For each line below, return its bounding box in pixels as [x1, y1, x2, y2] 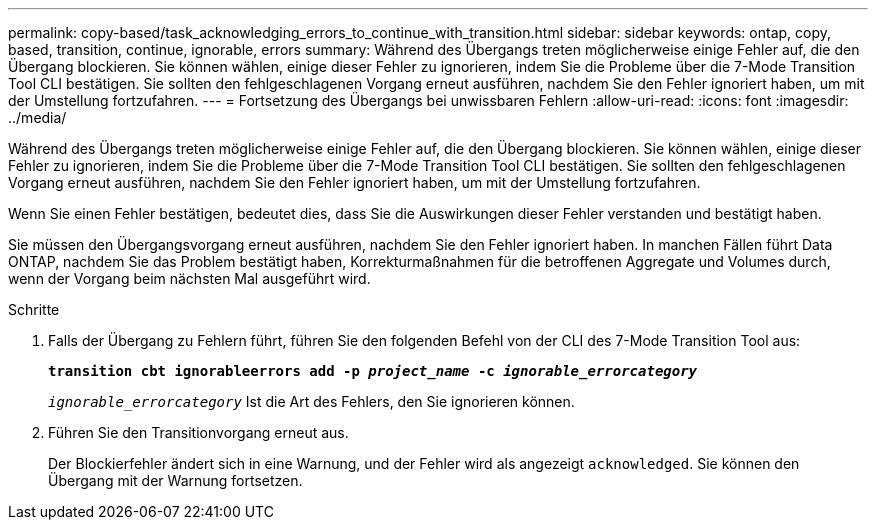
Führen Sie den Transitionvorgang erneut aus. [48, 424, 349, 441]
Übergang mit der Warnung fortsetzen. [48, 472, 303, 489]
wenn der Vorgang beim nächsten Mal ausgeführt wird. [8, 270, 371, 287]
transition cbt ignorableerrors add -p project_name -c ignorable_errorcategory [48, 363, 698, 379]
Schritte [8, 301, 60, 318]
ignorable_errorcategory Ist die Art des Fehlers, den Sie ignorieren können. [48, 393, 575, 410]
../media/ [8, 109, 67, 126]
